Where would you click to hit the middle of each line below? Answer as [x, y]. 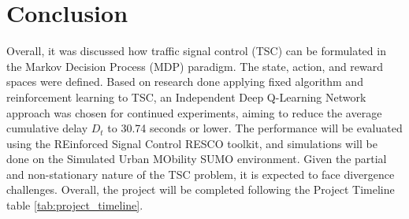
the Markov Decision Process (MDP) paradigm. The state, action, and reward [195, 66]
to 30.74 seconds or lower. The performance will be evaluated [255, 128]
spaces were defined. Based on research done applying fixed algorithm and [185, 82]
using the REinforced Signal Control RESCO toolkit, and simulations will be [192, 143]
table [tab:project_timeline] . [75, 205]
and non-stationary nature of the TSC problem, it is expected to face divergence [201, 174]
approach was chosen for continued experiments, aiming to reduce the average [194, 112]
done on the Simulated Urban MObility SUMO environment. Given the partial [197, 159]
